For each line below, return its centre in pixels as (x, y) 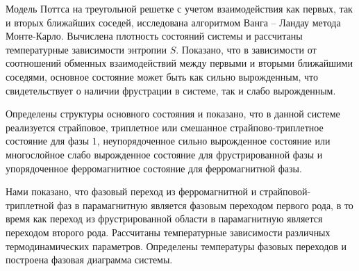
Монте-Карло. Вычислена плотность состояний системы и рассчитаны (154, 36)
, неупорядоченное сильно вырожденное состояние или (214, 141)
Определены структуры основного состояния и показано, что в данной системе (173, 114)
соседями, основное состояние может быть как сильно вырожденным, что (162, 76)
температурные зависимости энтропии (86, 49)
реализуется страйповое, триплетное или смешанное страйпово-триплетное (165, 127)
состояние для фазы (48, 141)
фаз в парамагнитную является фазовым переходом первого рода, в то (205, 205)
